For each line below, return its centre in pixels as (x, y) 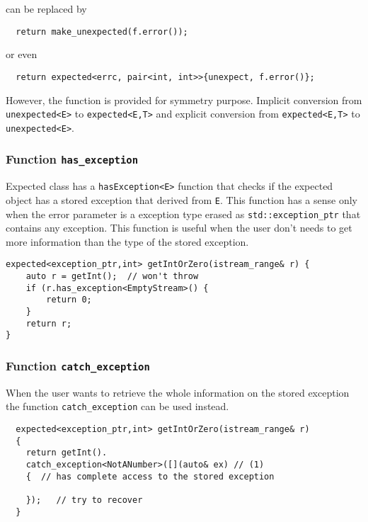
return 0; (69, 300)
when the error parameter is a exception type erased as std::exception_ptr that (183, 214)
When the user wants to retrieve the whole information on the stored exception (178, 392)
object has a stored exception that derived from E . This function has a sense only (182, 199)
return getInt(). (67, 453)
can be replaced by (46, 8)
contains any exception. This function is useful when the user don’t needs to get (179, 228)
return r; (49, 323)
